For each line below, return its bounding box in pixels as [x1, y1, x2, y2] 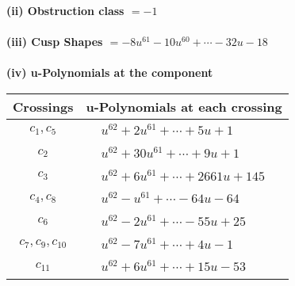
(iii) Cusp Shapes [6, 33, 103, 50]
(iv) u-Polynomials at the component [6, 64, 213, 81]
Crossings [13, 97, 74, 116]
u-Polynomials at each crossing [86, 97, 282, 116]
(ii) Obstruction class [6, 2, 125, 18]
